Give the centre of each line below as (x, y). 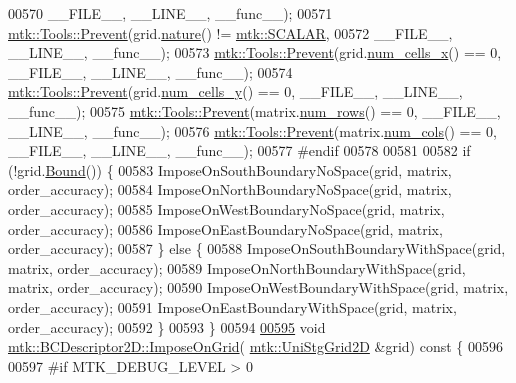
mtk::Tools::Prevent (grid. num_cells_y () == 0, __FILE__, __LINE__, (235, 91)
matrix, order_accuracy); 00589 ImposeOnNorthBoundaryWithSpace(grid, (237, 267)
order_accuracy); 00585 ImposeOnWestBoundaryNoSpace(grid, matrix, (226, 208)
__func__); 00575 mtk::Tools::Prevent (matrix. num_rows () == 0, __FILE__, (254, 110)
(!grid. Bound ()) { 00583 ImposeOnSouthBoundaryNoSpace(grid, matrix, (230, 169)
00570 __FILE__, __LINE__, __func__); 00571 (170, 13)
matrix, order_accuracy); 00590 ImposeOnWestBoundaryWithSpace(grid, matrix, (258, 287)
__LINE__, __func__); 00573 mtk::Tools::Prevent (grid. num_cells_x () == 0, (255, 52)
